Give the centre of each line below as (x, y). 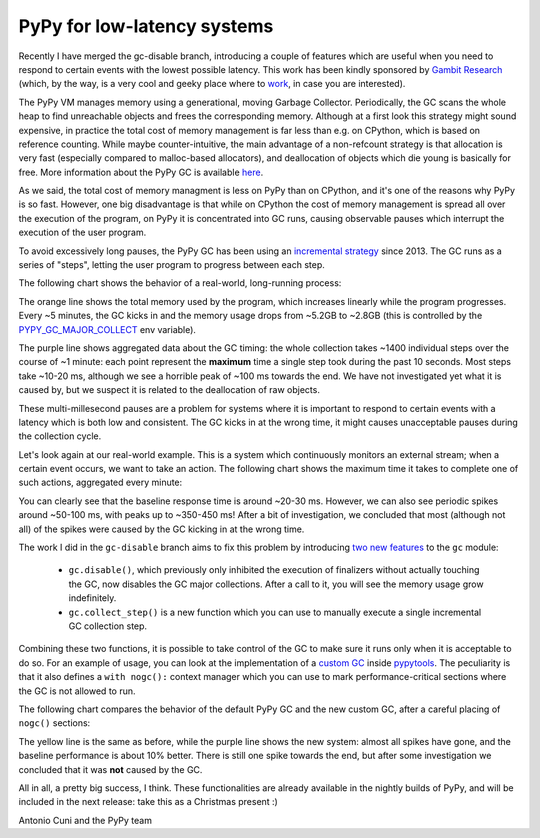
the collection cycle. (60, 436)
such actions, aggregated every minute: (100, 482)
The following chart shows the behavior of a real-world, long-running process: (180, 283)
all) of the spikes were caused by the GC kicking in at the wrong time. (161, 529)
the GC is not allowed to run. (77, 691)
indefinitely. (92, 598)
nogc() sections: (54, 723)
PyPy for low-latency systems (146, 26)
